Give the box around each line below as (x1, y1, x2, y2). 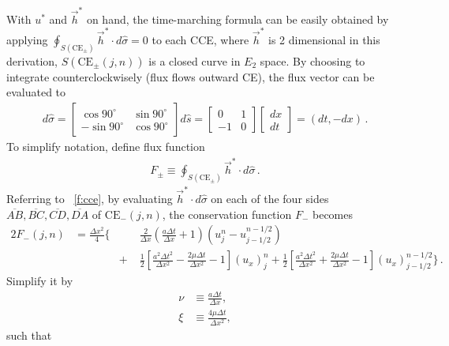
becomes (312, 205, 353, 222)
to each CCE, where (152, 32, 249, 48)
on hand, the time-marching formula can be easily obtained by (86, 10, 389, 27)
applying (6, 32, 48, 48)
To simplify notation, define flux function (6, 138, 205, 155)
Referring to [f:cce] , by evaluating (6, 190, 173, 207)
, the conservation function (162, 205, 292, 222)
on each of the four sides (211, 190, 329, 207)
